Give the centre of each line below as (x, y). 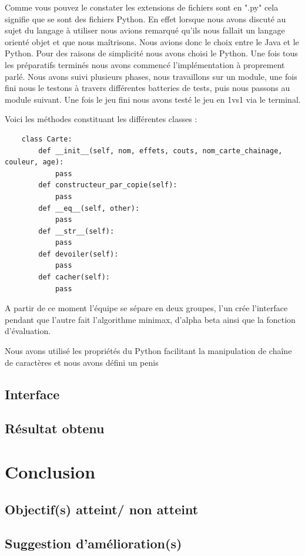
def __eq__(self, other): (89, 208)
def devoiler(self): (78, 254)
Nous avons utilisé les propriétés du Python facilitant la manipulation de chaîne (148, 351)
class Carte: (47, 139)
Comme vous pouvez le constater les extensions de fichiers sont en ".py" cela (142, 7)
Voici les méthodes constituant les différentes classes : (101, 119)
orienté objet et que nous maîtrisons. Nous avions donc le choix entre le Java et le (152, 41)
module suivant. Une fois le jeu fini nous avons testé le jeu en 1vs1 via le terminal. (153, 99)
